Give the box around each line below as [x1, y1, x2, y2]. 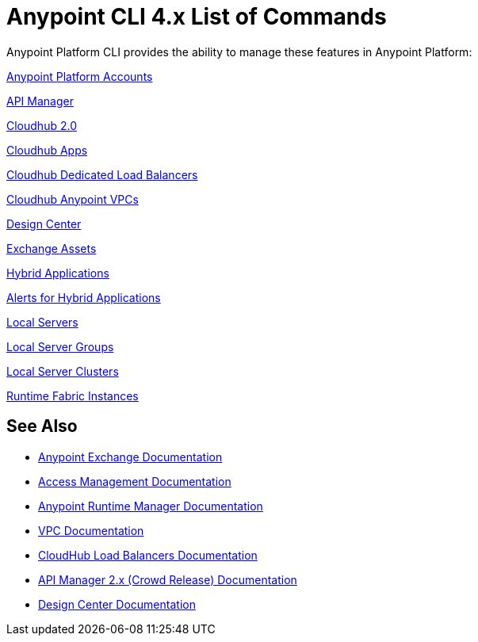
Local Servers [6, 315, 78, 329]
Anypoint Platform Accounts [6, 69, 153, 83]
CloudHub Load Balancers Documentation [38, 548, 258, 562]
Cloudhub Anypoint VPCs [6, 192, 139, 206]
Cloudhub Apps [6, 143, 88, 157]
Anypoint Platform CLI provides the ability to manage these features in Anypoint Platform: [6, 44, 472, 59]
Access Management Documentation [38, 474, 231, 488]
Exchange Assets [6, 241, 97, 255]
